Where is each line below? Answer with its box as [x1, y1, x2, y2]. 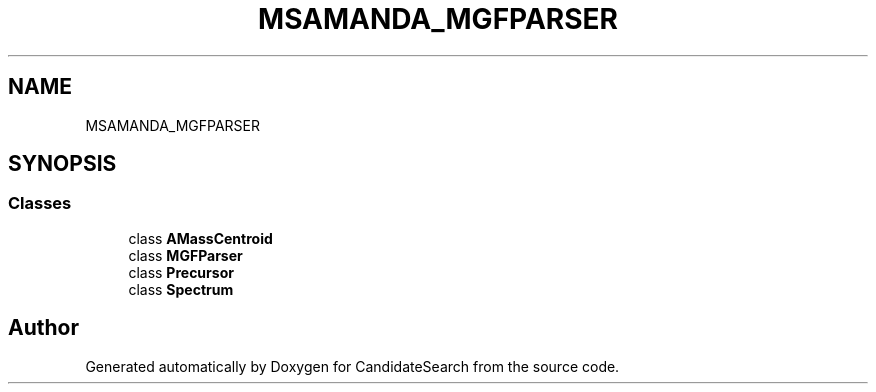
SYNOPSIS [8, 151, 117, 177]
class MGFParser [128, 246, 243, 264]
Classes [8, 193, 72, 214]
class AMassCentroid [128, 229, 273, 247]
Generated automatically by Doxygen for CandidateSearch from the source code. [85, 357, 620, 375]
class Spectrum [128, 280, 234, 298]
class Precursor [128, 263, 234, 281]
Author [8, 315, 79, 341]
